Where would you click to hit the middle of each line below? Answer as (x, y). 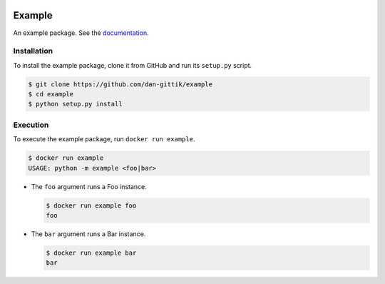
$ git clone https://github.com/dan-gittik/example (120, 84)
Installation (33, 51)
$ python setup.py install (75, 104)
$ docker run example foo (91, 206)
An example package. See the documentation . (81, 33)
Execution (31, 125)
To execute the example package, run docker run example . (104, 139)
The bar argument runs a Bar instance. (88, 234)
